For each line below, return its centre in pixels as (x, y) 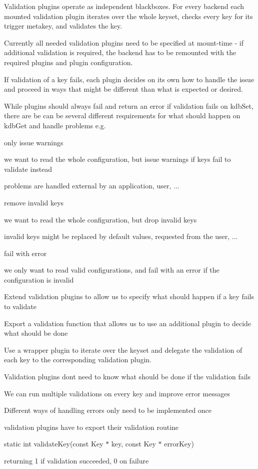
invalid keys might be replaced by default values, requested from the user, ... (121, 236)
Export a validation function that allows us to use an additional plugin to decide (128, 323)
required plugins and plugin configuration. (68, 62)
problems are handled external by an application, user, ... (92, 186)
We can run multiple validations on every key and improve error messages (117, 393)
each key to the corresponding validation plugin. (78, 360)
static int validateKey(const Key (54, 444)
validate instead (28, 169)
